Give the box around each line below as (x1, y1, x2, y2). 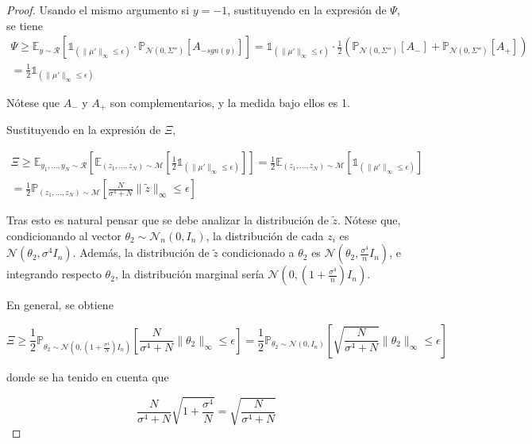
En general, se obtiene (6, 297, 114, 313)
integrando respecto (6, 266, 102, 282)
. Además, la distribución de (72, 244, 210, 261)
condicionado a (222, 244, 295, 261)
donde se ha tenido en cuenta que (6, 368, 169, 385)
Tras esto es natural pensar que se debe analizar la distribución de (6, 212, 329, 228)
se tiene (6, 17, 43, 33)
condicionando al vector (6, 227, 121, 243)
